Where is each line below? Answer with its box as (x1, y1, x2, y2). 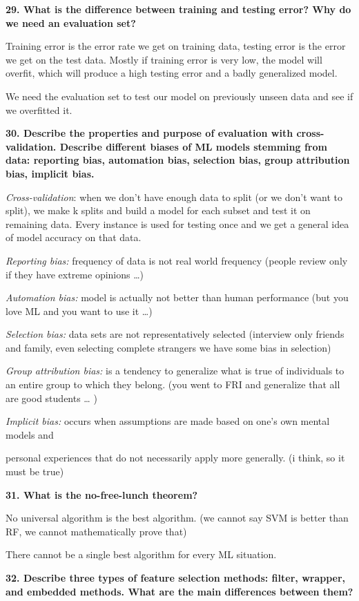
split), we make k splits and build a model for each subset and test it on (6, 203, 311, 218)
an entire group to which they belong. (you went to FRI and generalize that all (6, 377, 340, 392)
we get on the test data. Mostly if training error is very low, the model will (6, 52, 322, 66)
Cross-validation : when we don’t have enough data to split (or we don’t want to (6, 189, 342, 204)
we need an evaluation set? (6, 15, 136, 30)
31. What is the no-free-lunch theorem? (6, 487, 198, 502)
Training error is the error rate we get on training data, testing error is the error (6, 39, 346, 53)
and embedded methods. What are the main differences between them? (6, 584, 353, 598)
